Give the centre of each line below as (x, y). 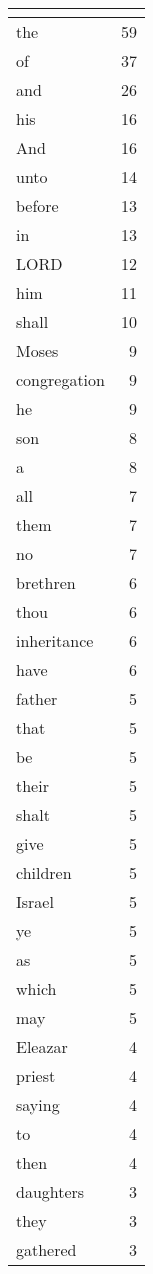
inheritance (55, 640)
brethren (46, 582)
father (37, 698)
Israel (35, 901)
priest (36, 1075)
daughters (50, 1191)
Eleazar (42, 1046)
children (44, 872)
